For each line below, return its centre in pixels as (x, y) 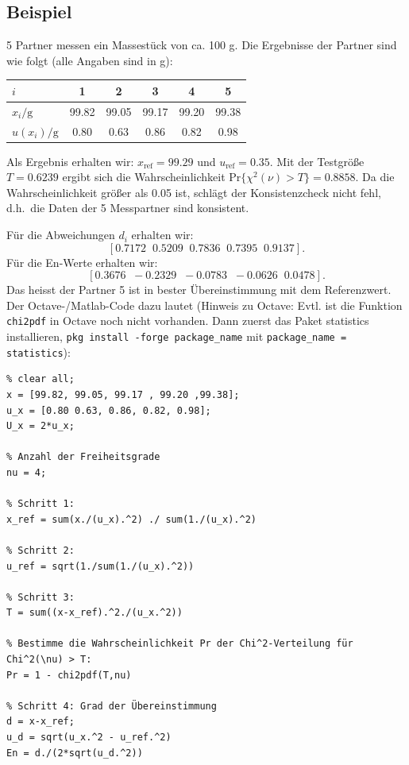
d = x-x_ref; (41, 722)
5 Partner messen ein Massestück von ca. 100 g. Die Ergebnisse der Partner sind (202, 45)
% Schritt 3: (41, 597)
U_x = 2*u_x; (41, 426)
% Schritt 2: (41, 550)
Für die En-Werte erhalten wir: (82, 262)
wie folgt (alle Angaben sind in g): (90, 60)
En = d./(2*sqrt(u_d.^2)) (75, 753)
